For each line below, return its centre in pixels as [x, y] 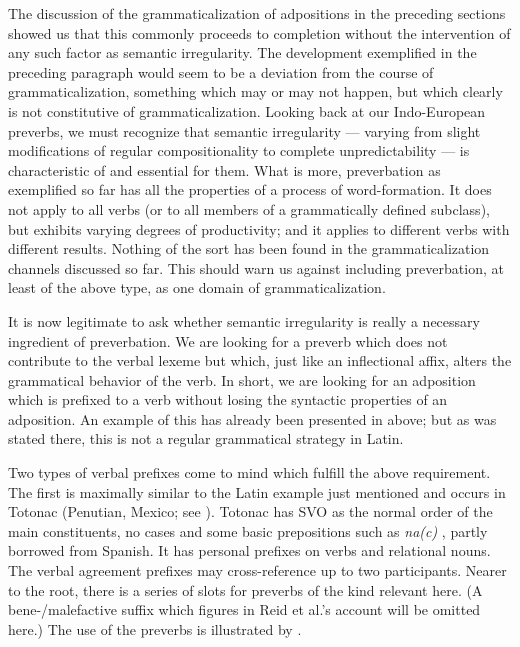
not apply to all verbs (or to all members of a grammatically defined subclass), [249, 208]
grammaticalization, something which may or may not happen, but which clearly [255, 91]
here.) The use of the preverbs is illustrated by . [155, 628]
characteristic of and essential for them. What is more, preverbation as [224, 169]
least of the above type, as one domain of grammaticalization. [197, 287]
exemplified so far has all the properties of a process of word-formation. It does [250, 189]
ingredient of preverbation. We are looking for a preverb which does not [228, 340]
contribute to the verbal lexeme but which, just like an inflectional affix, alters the [260, 360]
